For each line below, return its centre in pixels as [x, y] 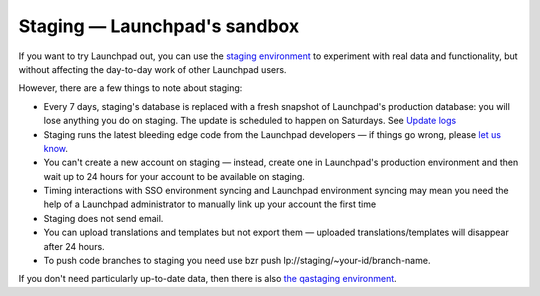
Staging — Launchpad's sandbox [159, 26]
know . [56, 148]
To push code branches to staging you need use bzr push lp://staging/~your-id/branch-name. [237, 261]
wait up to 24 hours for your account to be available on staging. [174, 176]
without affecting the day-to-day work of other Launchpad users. [152, 69]
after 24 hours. [74, 246]
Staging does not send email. [103, 218]
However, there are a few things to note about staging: [130, 88]
